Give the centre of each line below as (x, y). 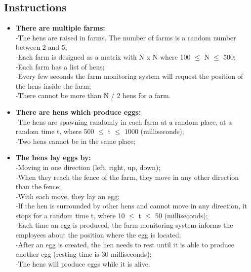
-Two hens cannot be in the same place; (76, 141)
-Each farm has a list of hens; (60, 66)
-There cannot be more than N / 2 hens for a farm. (93, 95)
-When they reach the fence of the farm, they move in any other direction (127, 177)
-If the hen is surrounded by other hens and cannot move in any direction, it (131, 206)
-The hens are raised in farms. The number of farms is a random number (126, 37)
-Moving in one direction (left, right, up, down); (88, 167)
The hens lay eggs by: (53, 157)
